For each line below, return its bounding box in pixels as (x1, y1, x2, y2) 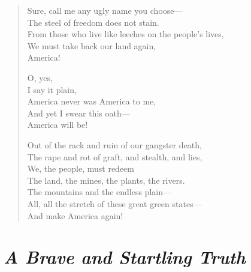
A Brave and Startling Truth (4, 244, 246, 270)
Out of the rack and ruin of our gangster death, (27, 138, 202, 151)
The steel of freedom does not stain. (27, 16, 159, 28)
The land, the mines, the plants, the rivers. (27, 174, 185, 186)
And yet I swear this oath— (27, 106, 130, 119)
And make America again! (27, 209, 123, 222)
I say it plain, (27, 83, 77, 95)
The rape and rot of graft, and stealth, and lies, (27, 150, 202, 163)
